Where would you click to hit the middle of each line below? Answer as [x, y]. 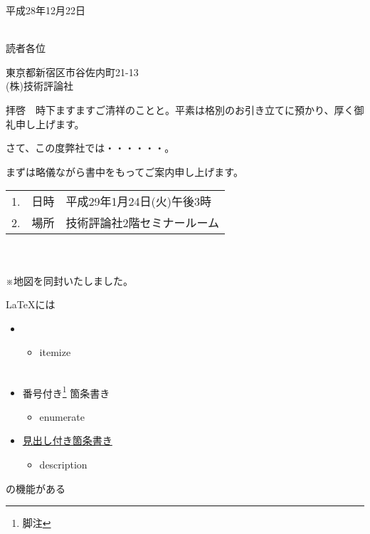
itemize [55, 352]
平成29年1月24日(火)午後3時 [138, 201]
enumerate [62, 416]
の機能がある [36, 488]
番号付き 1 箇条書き [66, 392]
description [63, 464]
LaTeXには [31, 304]
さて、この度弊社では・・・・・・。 [90, 148]
